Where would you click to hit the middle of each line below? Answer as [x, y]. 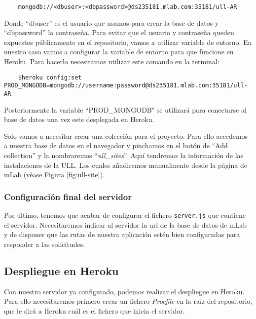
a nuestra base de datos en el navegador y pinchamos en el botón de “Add [116, 145]
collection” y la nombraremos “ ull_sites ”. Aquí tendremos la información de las [124, 155]
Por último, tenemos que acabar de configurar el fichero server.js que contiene [125, 215]
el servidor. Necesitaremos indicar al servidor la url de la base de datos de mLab [126, 224]
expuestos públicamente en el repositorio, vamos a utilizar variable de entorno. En [128, 42]
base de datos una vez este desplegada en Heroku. [79, 119]
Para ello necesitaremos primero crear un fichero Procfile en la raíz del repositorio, [128, 301]
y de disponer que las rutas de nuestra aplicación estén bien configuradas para [122, 234]
